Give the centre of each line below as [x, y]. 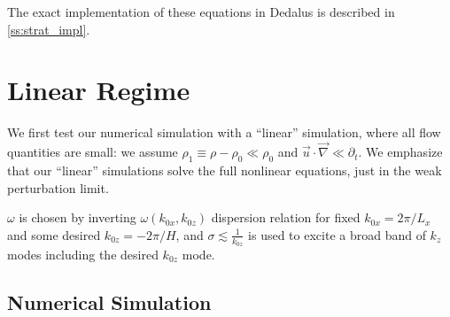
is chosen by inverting [78, 217]
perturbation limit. [58, 187]
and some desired [54, 234]
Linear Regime [99, 90]
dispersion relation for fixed [286, 217]
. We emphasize [400, 152]
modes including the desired [83, 254]
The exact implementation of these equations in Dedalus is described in [201, 12]
